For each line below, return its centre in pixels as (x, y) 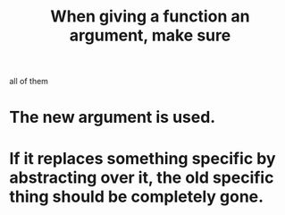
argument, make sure (150, 35)
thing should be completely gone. (137, 197)
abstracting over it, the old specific (142, 177)
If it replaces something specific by (142, 158)
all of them (29, 82)
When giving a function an (150, 17)
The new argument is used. (113, 117)
